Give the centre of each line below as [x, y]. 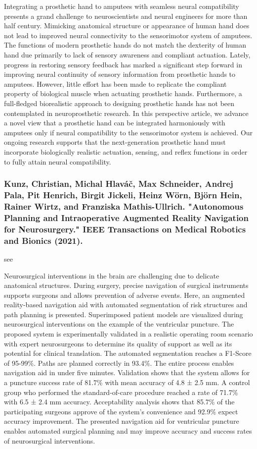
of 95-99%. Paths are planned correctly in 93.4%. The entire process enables [119, 363]
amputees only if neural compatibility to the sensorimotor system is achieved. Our [128, 132]
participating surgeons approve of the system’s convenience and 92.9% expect [121, 411]
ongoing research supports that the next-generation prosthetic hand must [115, 142]
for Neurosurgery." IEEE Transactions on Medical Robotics [125, 229]
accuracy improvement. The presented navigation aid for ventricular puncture [122, 421]
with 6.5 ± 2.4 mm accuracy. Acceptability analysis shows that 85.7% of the [119, 402]
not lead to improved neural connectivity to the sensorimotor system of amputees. [128, 35]
